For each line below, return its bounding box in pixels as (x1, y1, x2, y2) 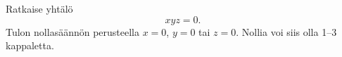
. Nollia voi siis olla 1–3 (236, 24, 337, 39)
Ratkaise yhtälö (6, 1, 73, 15)
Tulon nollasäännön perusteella (6, 24, 140, 39)
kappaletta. (6, 38, 54, 53)
